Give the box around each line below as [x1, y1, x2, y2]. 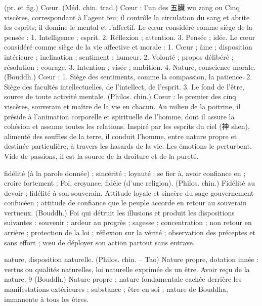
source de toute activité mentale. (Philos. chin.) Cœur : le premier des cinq [4, 91, 236, 102]
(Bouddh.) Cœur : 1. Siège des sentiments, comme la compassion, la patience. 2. [4, 71, 252, 82]
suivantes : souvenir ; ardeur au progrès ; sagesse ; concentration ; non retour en [4, 217, 252, 228]
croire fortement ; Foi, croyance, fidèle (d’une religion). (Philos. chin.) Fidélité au [4, 178, 255, 188]
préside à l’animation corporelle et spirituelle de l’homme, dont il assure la [4, 111, 235, 121]
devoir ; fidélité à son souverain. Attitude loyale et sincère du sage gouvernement [4, 187, 254, 198]
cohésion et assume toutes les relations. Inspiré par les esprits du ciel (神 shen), [4, 121, 250, 132]
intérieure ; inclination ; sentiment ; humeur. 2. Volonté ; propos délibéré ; [4, 51, 234, 62]
